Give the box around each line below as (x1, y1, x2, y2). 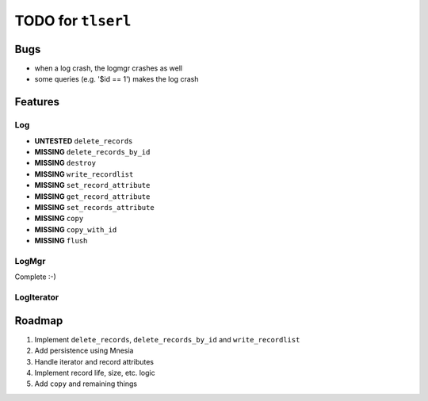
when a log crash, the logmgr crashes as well (34, 63, 182, 73)
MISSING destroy (34, 158, 97, 168)
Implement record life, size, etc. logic (34, 368, 155, 377)
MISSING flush (34, 236, 88, 246)
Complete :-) (14, 272, 57, 281)
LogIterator (14, 292, 59, 303)
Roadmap (14, 314, 63, 327)
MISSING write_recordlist (34, 169, 134, 178)
